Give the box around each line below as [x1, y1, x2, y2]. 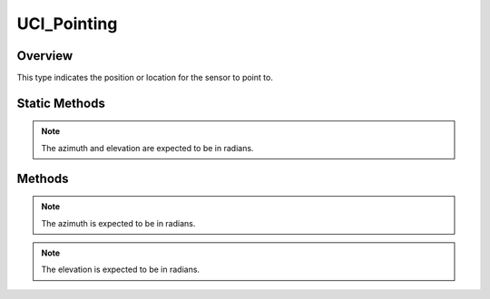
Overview [16, 48, 73, 63]
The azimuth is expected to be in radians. [41, 217, 196, 228]
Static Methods [16, 95, 106, 111]
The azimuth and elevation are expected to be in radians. [41, 142, 254, 153]
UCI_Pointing [16, 14, 118, 34]
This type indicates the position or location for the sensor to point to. [16, 72, 274, 83]
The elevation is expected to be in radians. [41, 264, 200, 275]
